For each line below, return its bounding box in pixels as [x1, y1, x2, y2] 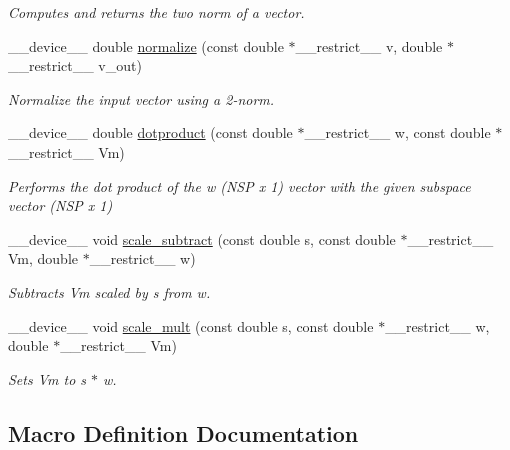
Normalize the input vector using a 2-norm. [8, 88, 275, 109]
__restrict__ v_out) [8, 55, 142, 76]
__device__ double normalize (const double [8, 35, 284, 56]
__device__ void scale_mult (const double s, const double [8, 315, 374, 336]
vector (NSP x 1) [8, 195, 113, 216]
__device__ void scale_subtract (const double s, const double [8, 228, 396, 249]
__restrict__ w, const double [304, 122, 491, 143]
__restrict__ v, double [295, 35, 443, 56]
